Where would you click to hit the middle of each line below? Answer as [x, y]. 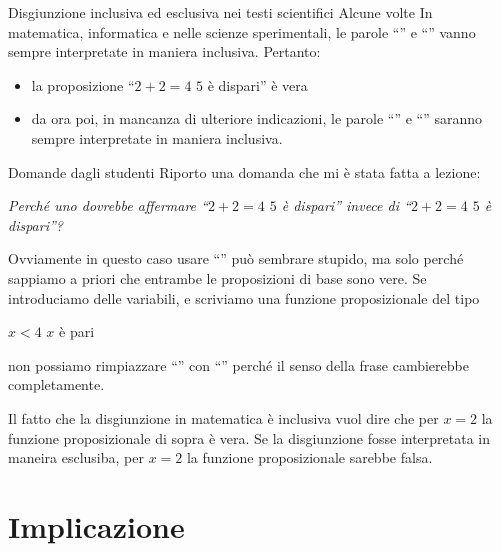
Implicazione [96, 525]
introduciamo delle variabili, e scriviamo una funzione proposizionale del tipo [244, 297]
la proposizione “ [83, 84]
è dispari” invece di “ [346, 205]
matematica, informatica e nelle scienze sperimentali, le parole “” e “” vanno [242, 31]
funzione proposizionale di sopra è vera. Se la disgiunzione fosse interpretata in [249, 437]
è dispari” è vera [257, 84]
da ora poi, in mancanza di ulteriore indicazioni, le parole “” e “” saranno [257, 118]
